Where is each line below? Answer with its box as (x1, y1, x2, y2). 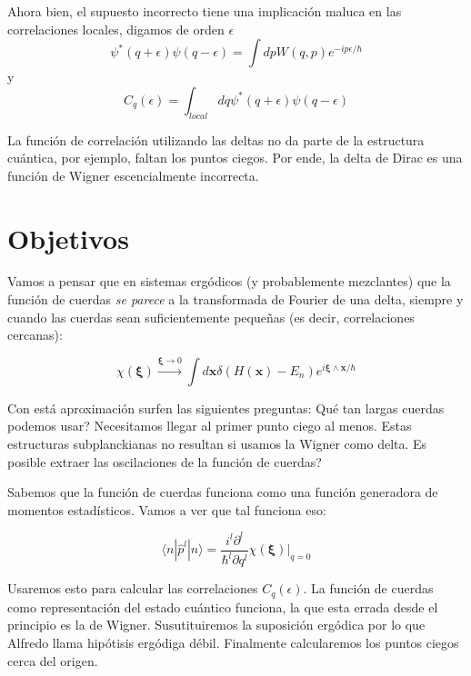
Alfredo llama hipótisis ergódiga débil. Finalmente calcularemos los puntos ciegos (7, 632, 459, 651)
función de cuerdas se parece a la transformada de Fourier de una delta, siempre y (7, 290, 464, 309)
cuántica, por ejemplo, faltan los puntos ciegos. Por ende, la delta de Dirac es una (7, 148, 463, 167)
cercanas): (7, 325, 63, 344)
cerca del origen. (7, 651, 98, 670)
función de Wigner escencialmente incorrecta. (7, 165, 259, 184)
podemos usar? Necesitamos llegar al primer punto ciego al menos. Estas (7, 416, 412, 435)
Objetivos (7, 219, 129, 256)
